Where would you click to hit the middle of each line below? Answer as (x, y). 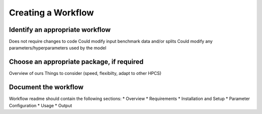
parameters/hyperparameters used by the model (58, 48)
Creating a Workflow (51, 13)
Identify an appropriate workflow (60, 30)
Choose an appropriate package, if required (76, 62)
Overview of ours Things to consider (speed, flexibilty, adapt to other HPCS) (85, 73)
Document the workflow (46, 87)
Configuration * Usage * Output (41, 105)
